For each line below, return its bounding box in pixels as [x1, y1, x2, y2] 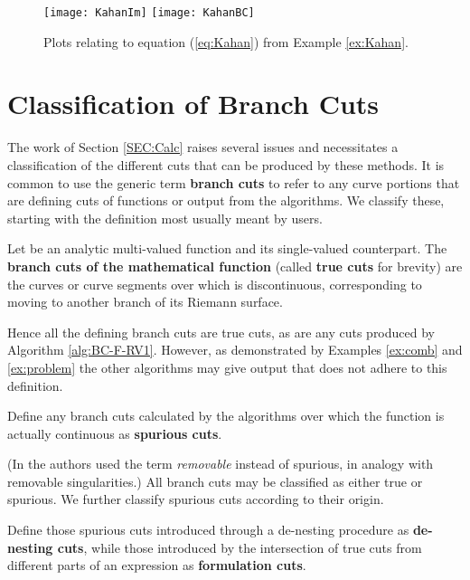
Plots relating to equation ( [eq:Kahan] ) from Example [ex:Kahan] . [43, 32, 409, 51]
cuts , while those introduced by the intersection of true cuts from [57, 537, 422, 556]
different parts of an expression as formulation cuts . [7, 556, 306, 575]
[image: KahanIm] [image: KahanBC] [43, 6, 255, 19]
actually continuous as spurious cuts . [7, 423, 222, 442]
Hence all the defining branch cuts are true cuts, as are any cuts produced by [7, 322, 435, 341]
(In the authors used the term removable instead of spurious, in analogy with [7, 454, 434, 473]
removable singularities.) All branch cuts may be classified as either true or [7, 471, 423, 490]
